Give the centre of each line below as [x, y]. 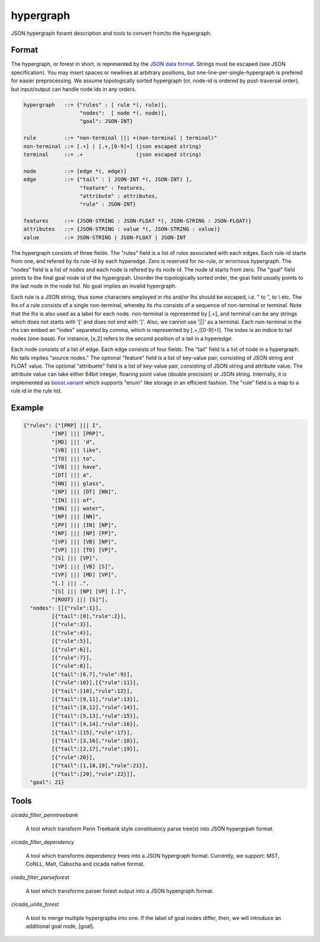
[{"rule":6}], [72, 649]
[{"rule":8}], [72, 666]
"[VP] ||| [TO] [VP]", [84, 550]
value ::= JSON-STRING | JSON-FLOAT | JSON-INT [105, 237]
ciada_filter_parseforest [40, 877]
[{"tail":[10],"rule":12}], [92, 691]
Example [27, 408]
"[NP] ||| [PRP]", [78, 434]
